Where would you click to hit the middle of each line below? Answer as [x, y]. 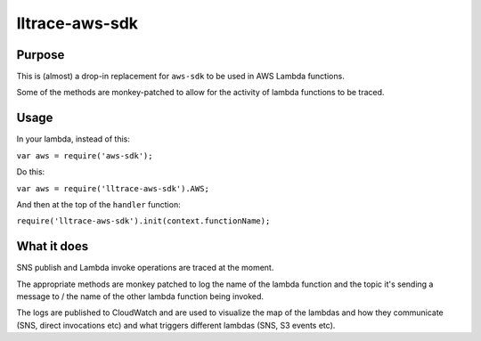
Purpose [41, 55]
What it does [53, 246]
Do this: [31, 172]
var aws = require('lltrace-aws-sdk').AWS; [113, 188]
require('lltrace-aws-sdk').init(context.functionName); [143, 221]
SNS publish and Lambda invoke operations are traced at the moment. [145, 268]
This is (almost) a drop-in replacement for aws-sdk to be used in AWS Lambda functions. [180, 77]
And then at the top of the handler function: [99, 204]
